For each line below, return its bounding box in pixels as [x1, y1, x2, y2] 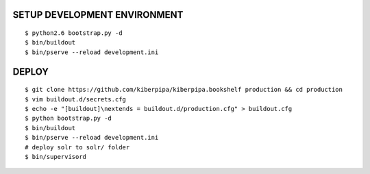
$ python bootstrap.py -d [25, 114, 112, 123]
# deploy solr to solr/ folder [25, 143, 130, 151]
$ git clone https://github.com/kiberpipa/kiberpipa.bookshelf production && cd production [25, 86, 343, 94]
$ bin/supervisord [25, 153, 87, 160]
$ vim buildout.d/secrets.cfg [25, 95, 127, 103]
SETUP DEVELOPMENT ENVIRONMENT [12, 9, 184, 21]
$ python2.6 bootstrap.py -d [25, 29, 123, 37]
